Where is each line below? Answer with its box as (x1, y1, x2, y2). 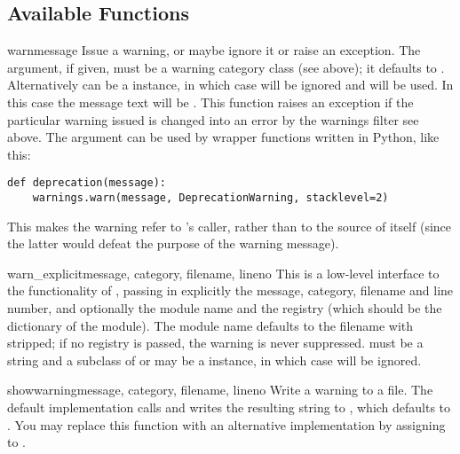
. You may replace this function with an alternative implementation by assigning (7, 415, 446, 434)
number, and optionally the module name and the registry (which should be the (7, 299, 442, 317)
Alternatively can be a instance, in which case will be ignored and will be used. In (7, 75, 454, 94)
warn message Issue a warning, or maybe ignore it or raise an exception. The (7, 41, 421, 59)
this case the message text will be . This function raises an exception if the (7, 92, 414, 111)
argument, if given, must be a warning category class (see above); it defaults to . (7, 58, 445, 76)
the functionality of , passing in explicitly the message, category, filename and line (7, 281, 454, 300)
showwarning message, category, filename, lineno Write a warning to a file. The (7, 380, 433, 399)
